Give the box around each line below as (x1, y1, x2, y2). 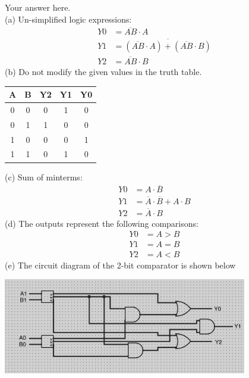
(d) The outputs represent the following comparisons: (5, 217, 198, 229)
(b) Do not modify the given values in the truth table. (5, 65, 202, 77)
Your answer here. (5, 1, 71, 13)
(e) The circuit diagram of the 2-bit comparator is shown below (5, 258, 236, 271)
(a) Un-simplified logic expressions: (5, 13, 132, 25)
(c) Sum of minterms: (5, 170, 83, 183)
